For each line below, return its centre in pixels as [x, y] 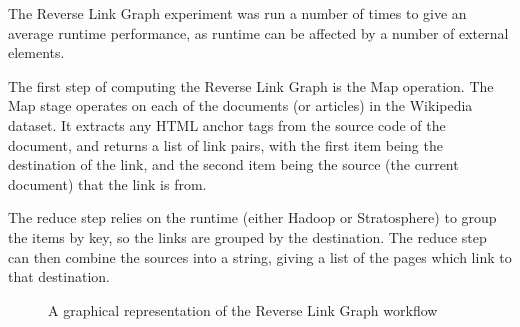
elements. [36, 52]
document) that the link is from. [107, 183]
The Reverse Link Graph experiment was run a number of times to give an [237, 13]
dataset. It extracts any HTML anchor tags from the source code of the [227, 124]
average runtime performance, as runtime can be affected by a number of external [258, 32]
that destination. [59, 276]
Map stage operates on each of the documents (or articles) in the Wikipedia [240, 105]
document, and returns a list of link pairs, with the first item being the [225, 144]
